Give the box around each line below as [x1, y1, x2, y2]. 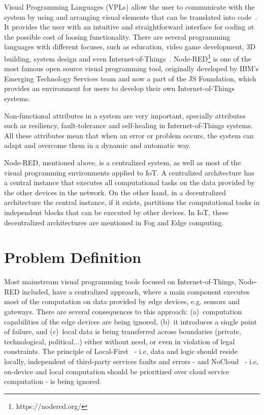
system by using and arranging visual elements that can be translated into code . [4, 11, 257, 22]
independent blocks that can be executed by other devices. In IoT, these [4, 206, 229, 217]
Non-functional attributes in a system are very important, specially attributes [4, 110, 246, 121]
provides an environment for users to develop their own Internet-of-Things [4, 83, 235, 94]
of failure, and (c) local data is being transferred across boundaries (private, [4, 326, 241, 337]
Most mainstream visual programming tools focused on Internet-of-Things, [4, 276, 237, 287]
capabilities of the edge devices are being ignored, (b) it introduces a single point [4, 316, 257, 327]
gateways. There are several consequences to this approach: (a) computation [4, 306, 242, 317]
